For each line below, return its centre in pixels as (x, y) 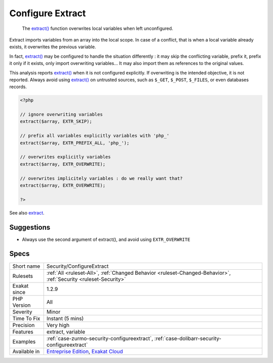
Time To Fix (26, 318)
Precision (24, 325)
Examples (24, 341)
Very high (58, 325)
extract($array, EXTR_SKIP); (56, 121)
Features (23, 332)
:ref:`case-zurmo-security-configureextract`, (100, 338)
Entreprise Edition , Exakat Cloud (85, 351)
